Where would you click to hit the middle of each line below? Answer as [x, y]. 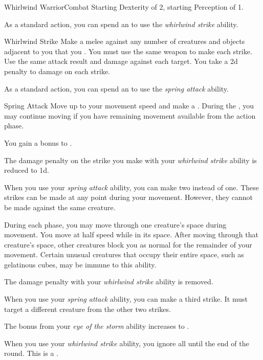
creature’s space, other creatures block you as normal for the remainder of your [128, 244]
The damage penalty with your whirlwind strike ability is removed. [109, 282]
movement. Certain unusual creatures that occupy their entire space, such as [124, 254]
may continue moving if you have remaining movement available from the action [130, 115]
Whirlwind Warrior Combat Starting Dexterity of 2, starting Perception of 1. [124, 7]
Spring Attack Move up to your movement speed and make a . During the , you [129, 106]
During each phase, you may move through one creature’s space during [115, 224]
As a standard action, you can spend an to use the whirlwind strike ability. [121, 24]
